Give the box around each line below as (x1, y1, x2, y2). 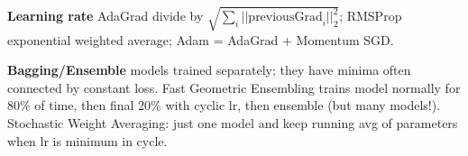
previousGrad (248, 11, 323, 24)
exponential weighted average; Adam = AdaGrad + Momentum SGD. (7, 30, 394, 49)
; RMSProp (339, 6, 402, 25)
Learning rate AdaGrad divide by (7, 6, 204, 25)
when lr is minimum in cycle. (7, 131, 168, 150)
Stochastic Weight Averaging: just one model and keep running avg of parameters (7, 113, 458, 132)
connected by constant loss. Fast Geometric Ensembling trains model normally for (7, 78, 461, 96)
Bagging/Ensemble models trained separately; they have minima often (7, 60, 411, 79)
